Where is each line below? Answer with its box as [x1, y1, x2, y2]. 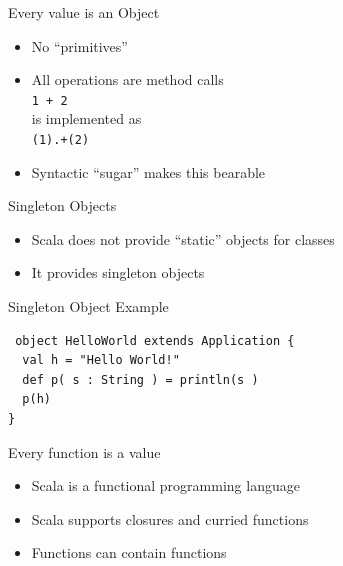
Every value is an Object [8, 2, 160, 22]
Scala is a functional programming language [31, 475, 300, 496]
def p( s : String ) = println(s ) [22, 372, 259, 387]
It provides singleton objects [31, 262, 205, 283]
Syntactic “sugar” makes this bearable [31, 161, 266, 182]
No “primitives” [31, 35, 128, 56]
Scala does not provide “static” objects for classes [31, 228, 335, 249]
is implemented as [31, 108, 142, 129]
